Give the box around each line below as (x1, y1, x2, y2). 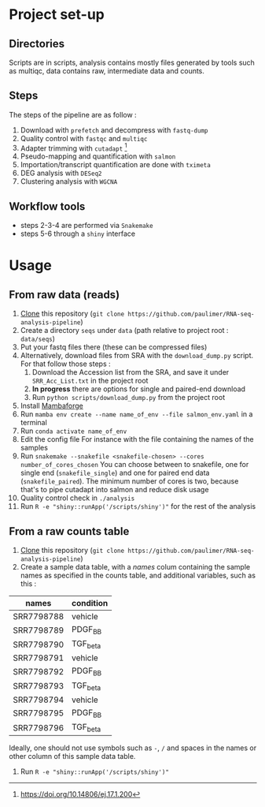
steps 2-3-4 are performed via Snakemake (20, 221, 153, 230)
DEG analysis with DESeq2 (20, 168, 102, 178)
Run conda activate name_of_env (20, 426, 127, 435)
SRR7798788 (13, 611, 64, 622)
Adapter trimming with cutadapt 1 (20, 142, 127, 153)
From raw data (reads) (9, 288, 120, 301)
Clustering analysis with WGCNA (20, 177, 118, 186)
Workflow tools (9, 200, 86, 213)
